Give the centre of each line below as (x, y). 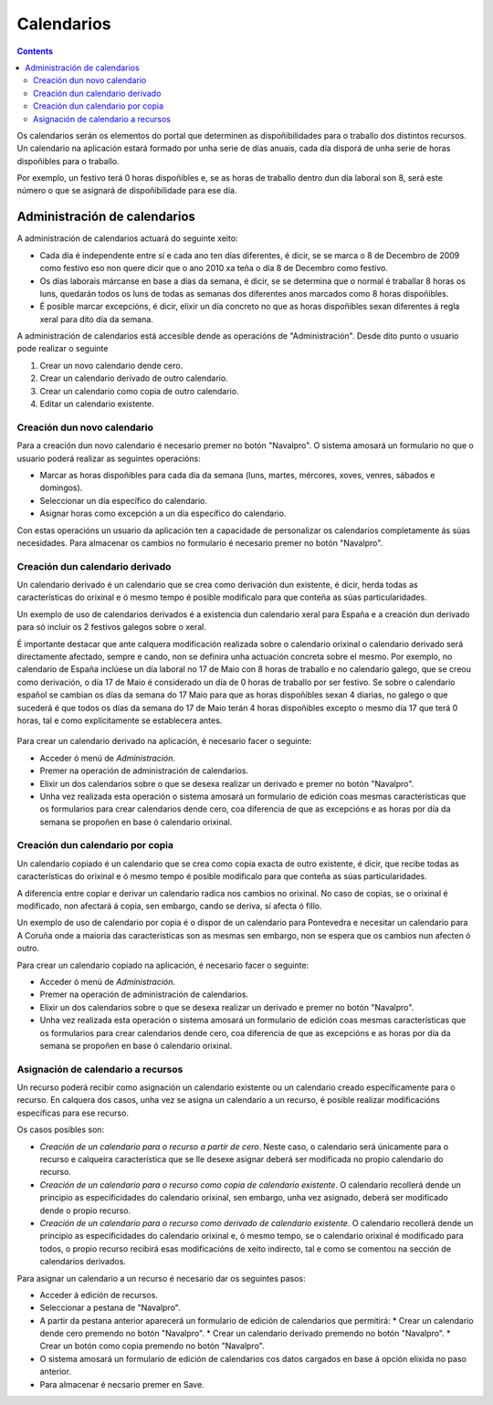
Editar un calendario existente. (97, 404)
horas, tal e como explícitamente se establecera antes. (120, 720)
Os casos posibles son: (61, 1130)
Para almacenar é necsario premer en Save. (122, 1384)
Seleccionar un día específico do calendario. (124, 500)
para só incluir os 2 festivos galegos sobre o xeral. (112, 627)
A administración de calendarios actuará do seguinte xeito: (127, 238)
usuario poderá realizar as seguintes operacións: (109, 458)
